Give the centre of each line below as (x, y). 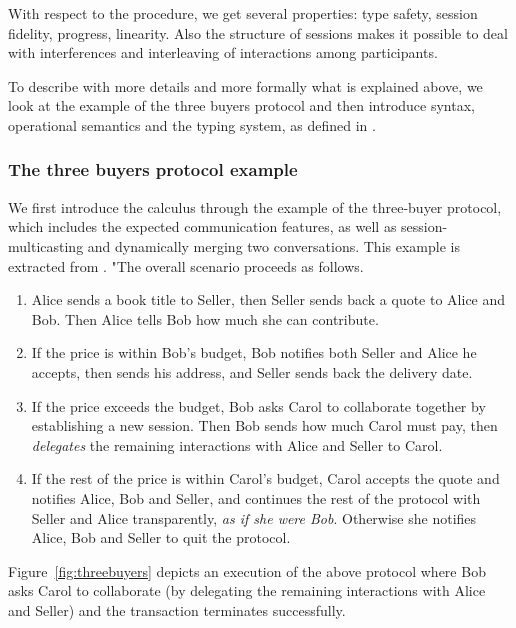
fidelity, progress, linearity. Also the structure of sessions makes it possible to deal (258, 32)
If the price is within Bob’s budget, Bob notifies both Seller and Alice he (254, 352)
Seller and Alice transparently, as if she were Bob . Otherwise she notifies (254, 517)
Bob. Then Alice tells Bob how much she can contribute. (205, 318)
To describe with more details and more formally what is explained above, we (245, 85)
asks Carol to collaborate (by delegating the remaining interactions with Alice (247, 590)
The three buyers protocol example (153, 169)
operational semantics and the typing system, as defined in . (192, 124)
